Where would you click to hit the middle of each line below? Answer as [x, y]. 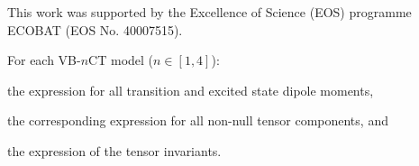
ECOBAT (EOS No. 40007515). [95, 29]
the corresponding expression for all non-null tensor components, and [198, 120]
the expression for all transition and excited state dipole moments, [191, 90]
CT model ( [121, 60]
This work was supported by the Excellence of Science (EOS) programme [209, 12]
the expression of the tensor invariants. [114, 150]
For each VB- [44, 60]
